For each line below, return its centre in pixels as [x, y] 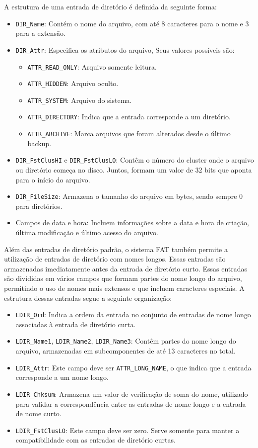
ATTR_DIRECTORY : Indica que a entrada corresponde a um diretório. [129, 117]
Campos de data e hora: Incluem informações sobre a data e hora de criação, [132, 223]
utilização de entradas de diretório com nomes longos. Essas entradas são [115, 259]
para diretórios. [39, 206]
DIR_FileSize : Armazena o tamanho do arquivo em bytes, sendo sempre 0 [129, 196]
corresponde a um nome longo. [62, 377]
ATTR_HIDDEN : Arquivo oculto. [73, 83]
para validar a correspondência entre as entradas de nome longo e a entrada [131, 403]
